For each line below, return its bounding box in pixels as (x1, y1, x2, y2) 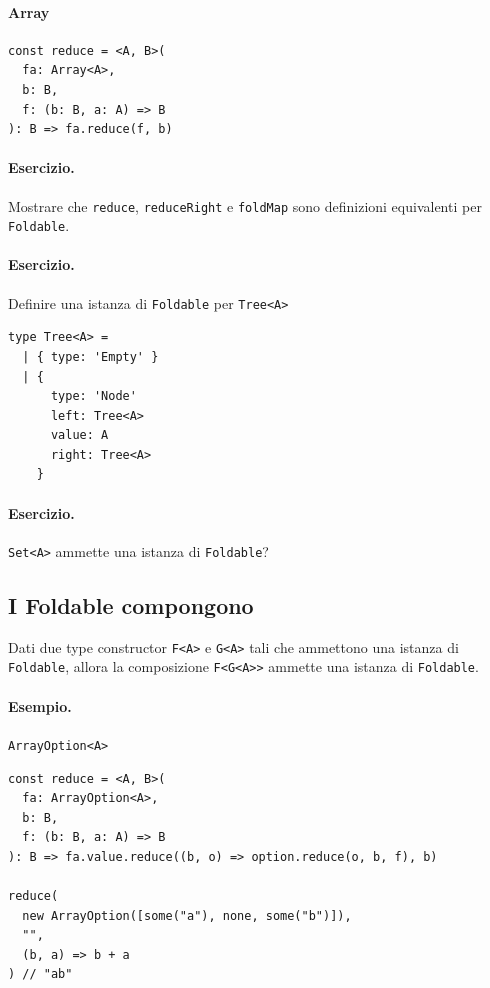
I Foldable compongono (8, 589, 254, 620)
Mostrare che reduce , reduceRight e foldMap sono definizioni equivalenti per (8, 195, 482, 216)
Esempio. (8, 695, 72, 716)
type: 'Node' (50, 389, 137, 404)
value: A (50, 428, 109, 443)
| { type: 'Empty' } (22, 349, 159, 364)
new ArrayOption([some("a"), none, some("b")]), (22, 908, 352, 923)
